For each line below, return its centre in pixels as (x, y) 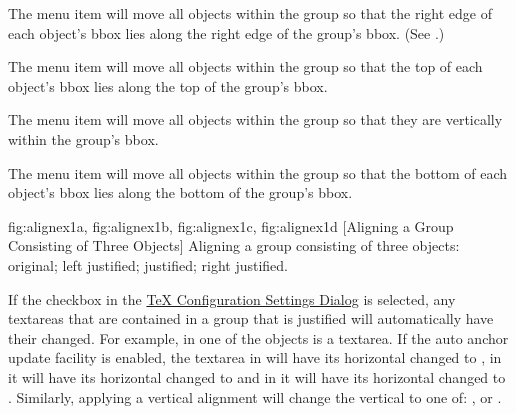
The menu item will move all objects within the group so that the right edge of (250, 13)
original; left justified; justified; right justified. (148, 264)
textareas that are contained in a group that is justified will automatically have (251, 318)
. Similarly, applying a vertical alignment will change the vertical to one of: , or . (255, 396)
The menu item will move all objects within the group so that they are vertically (255, 119)
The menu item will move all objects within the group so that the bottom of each (258, 172)
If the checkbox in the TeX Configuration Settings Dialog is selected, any (232, 298)
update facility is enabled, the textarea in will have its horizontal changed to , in (255, 357)
